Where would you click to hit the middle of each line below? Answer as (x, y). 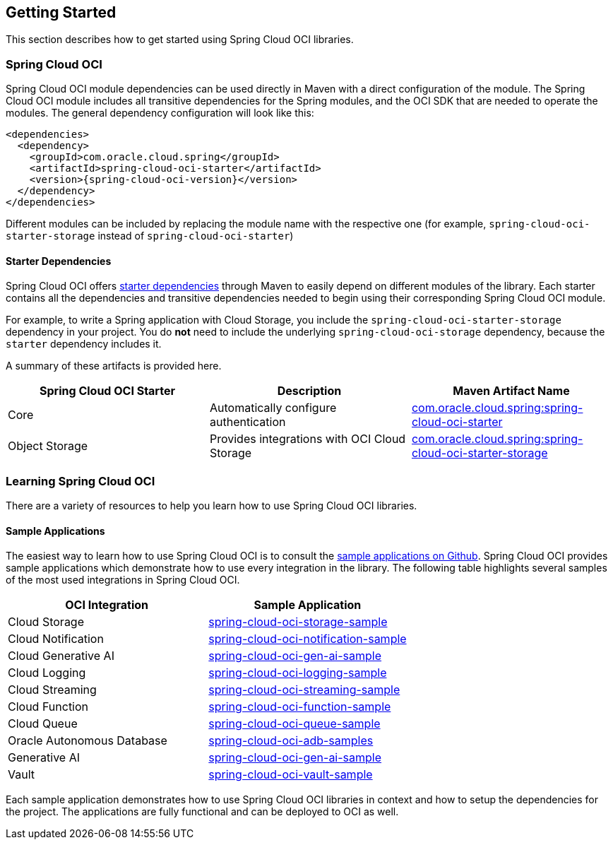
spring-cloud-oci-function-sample (300, 707)
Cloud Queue (43, 724)
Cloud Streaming (52, 690)
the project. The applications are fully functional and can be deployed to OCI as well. (202, 812)
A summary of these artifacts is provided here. (114, 366)
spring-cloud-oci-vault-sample (291, 775)
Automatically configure (273, 408)
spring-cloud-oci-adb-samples (291, 741)
